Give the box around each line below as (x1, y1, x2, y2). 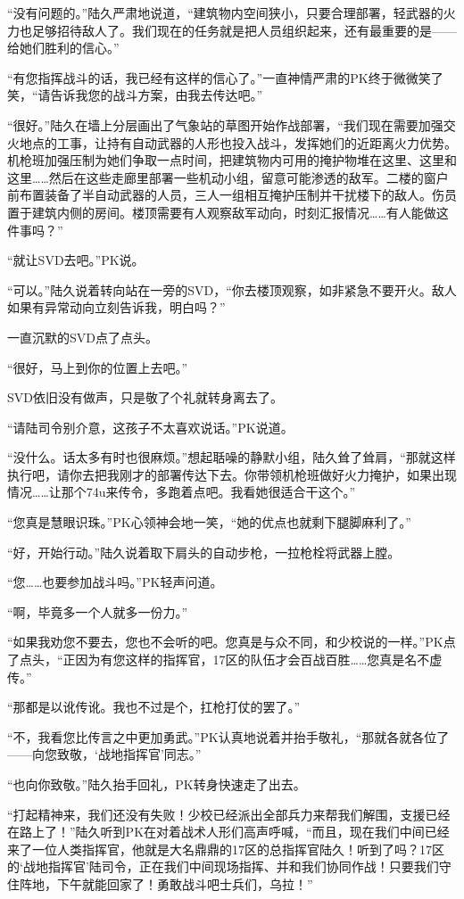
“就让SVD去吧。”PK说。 (7, 251, 145, 269)
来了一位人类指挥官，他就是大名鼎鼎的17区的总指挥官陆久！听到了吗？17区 (7, 839, 444, 858)
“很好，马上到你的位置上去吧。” (7, 358, 188, 376)
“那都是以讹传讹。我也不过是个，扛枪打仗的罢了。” (7, 697, 301, 716)
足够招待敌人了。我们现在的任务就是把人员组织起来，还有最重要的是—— (31, 21, 457, 39)
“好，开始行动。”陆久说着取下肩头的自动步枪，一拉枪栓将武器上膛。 (7, 542, 401, 561)
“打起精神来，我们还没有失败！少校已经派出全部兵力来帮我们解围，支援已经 (7, 804, 451, 823)
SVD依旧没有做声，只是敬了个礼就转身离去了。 (7, 388, 283, 407)
